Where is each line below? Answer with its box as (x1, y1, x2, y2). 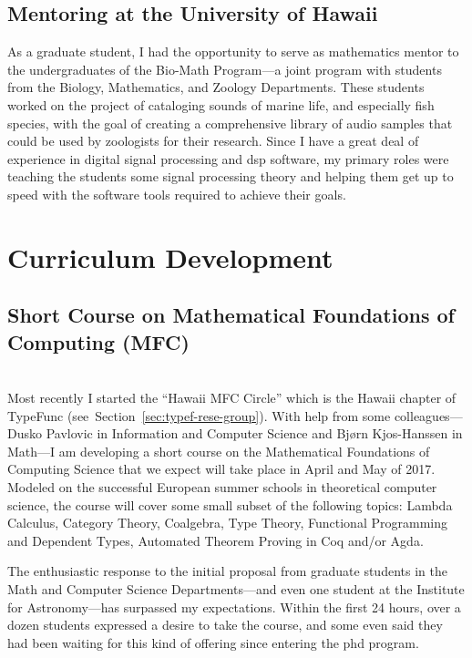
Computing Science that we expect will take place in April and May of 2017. (7, 459, 436, 478)
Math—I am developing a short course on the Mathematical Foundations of (7, 441, 430, 460)
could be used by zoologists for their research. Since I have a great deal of (7, 131, 419, 150)
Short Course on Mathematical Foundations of (7, 301, 455, 329)
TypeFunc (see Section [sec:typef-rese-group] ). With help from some (7, 406, 391, 425)
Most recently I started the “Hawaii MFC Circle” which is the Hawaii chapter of (7, 388, 457, 407)
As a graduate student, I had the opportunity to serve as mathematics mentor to (7, 42, 459, 61)
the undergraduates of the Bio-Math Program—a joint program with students (7, 59, 442, 78)
